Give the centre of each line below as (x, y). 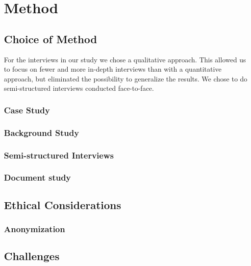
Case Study (27, 110)
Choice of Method (50, 39)
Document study (38, 177)
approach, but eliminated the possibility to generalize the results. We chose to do (126, 78)
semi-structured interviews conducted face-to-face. (79, 88)
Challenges (32, 256)
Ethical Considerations (63, 204)
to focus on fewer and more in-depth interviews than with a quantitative (113, 69)
